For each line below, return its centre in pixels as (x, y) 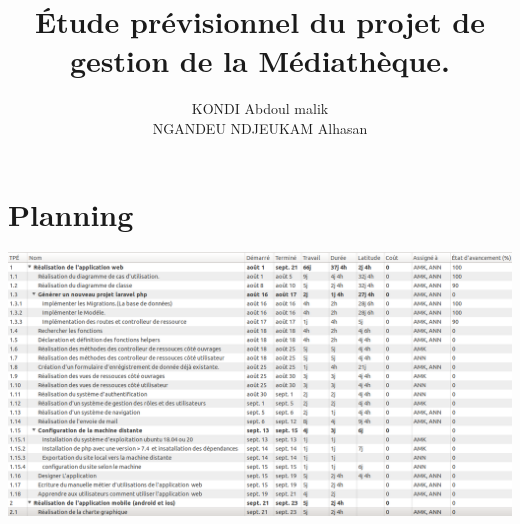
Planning (71, 213)
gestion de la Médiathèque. (260, 60)
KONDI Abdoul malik (260, 108)
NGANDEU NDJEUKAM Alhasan (260, 127)
